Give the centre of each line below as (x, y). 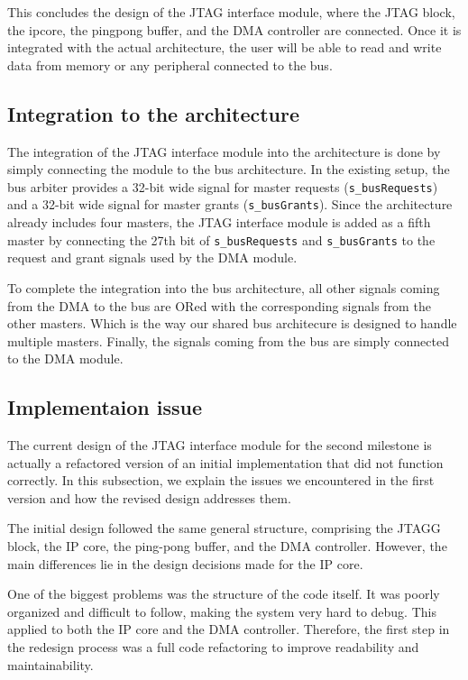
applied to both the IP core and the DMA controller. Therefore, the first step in (229, 629)
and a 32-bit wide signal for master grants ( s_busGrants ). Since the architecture (230, 204)
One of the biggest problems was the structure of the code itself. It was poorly (224, 594)
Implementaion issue (105, 407)
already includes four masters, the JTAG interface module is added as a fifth (219, 222)
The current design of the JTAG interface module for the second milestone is (220, 445)
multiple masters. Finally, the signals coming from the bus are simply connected (228, 340)
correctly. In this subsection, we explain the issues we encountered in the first (221, 480)
